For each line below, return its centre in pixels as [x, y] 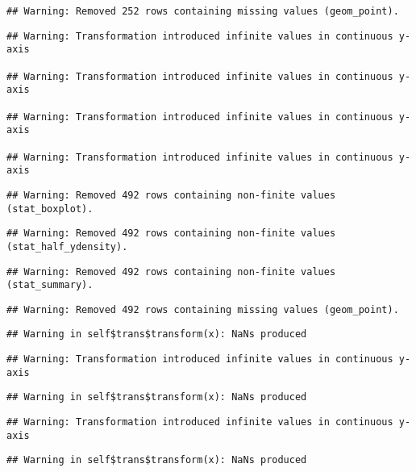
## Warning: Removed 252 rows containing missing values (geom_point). [203, 11]
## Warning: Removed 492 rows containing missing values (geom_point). [203, 309]
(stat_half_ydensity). [67, 246]
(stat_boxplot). [50, 209]
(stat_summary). [50, 285]
